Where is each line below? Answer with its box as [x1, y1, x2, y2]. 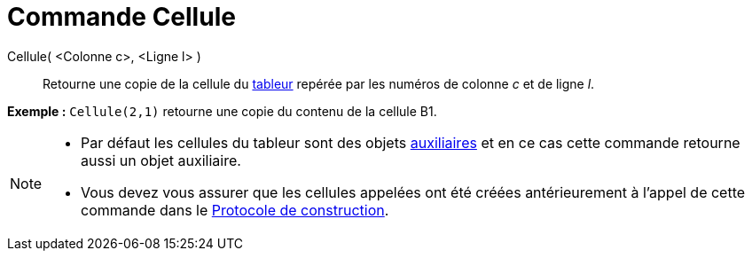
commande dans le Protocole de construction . [81, 200, 389, 219]
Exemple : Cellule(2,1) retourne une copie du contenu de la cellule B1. [7, 103, 437, 119]
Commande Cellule [7, 2, 236, 32]
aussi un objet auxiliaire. [81, 151, 241, 169]
